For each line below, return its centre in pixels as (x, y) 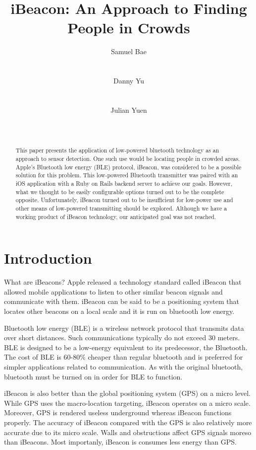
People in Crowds (129, 28)
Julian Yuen (129, 110)
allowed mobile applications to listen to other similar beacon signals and (113, 291)
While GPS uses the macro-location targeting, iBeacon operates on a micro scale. (127, 403)
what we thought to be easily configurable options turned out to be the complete (120, 191)
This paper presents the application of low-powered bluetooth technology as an (117, 150)
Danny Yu (129, 81)
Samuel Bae (129, 51)
